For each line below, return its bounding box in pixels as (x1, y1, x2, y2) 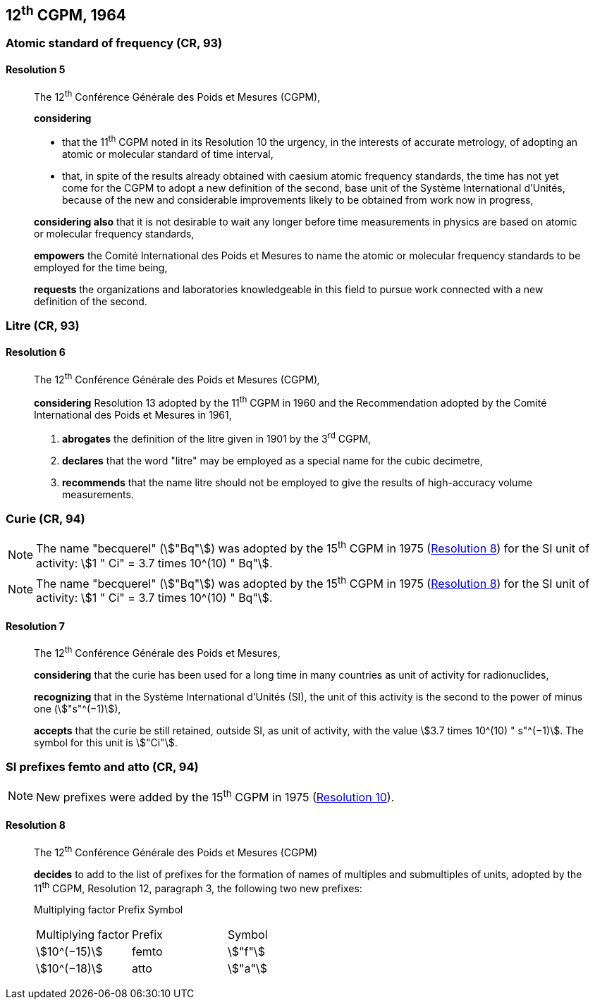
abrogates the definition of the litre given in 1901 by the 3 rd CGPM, (62, 430, 372, 445)
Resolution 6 (6, 345, 66, 358)
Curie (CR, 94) (6, 511, 85, 526)
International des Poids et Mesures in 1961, (34, 408, 232, 421)
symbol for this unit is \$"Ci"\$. (34, 736, 178, 748)
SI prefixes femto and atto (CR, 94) (6, 760, 199, 775)
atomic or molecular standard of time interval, (62, 147, 274, 160)
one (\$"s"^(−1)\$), (34, 702, 121, 715)
